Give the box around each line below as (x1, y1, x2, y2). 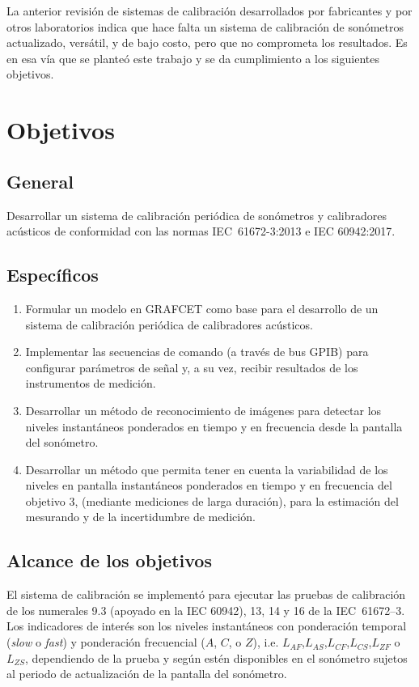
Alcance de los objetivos (6, 548, 212, 573)
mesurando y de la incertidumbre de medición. (25, 508, 256, 525)
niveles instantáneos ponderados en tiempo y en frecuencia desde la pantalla (25, 418, 403, 435)
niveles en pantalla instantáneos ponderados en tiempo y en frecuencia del (25, 477, 392, 494)
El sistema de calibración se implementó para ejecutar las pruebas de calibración (6, 586, 406, 603)
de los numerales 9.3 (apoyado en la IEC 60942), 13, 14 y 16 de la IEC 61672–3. (6, 601, 405, 618)
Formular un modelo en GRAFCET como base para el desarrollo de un (25, 299, 379, 316)
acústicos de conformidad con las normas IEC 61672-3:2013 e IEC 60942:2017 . (6, 223, 396, 240)
